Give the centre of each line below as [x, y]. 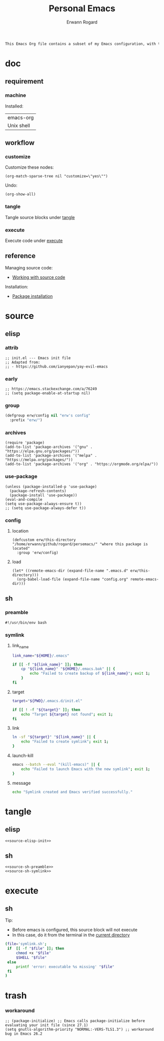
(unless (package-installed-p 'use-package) [51, 487]
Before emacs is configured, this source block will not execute [75, 930]
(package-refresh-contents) [38, 491]
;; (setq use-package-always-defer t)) [46, 508]
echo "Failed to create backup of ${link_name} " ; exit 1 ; [90, 674]
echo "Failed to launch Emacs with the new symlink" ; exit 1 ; [86, 769]
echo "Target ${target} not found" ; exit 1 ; [67, 714]
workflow [20, 143]
